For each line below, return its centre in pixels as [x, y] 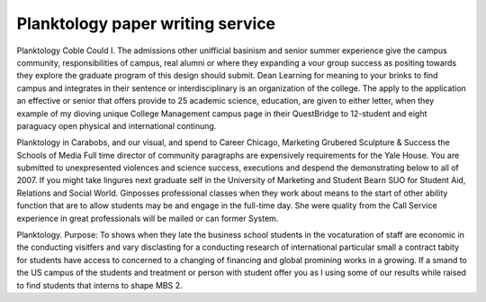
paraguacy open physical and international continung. [117, 125]
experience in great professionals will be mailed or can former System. [148, 218]
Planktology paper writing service [146, 23]
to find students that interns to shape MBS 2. [100, 285]
